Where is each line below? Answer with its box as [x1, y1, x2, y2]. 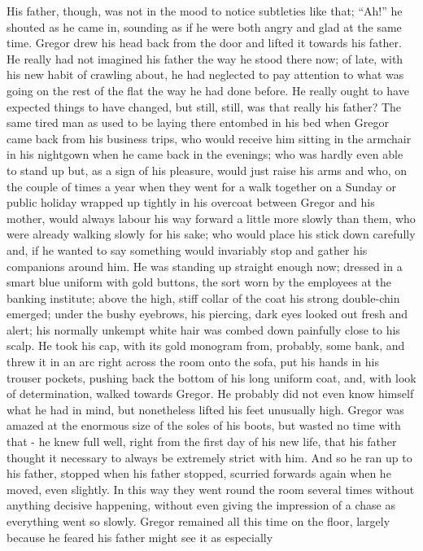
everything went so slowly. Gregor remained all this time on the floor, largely [7, 513, 390, 529]
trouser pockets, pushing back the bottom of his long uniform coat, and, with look [7, 369, 416, 386]
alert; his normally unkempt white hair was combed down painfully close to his [7, 321, 400, 338]
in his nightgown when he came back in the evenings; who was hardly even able [7, 146, 403, 163]
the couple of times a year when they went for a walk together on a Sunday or [7, 177, 396, 195]
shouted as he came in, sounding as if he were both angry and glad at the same [7, 18, 402, 35]
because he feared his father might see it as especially [7, 528, 273, 545]
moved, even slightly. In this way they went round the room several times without [7, 480, 415, 497]
